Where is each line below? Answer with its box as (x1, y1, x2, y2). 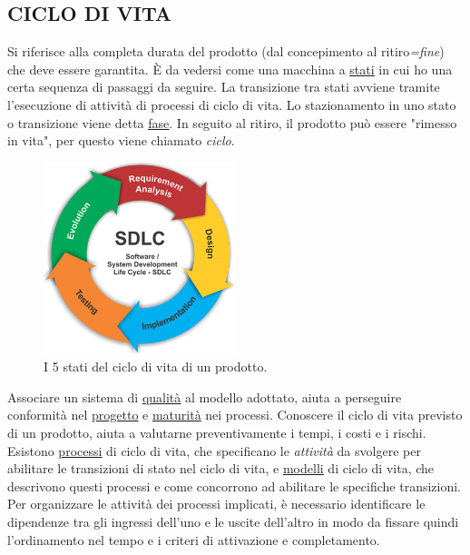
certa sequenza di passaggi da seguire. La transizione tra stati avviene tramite (7, 77, 440, 96)
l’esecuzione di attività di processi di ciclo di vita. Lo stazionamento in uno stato (7, 94, 456, 114)
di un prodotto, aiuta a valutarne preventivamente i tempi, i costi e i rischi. (7, 423, 426, 442)
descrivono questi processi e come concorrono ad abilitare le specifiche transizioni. (7, 476, 461, 495)
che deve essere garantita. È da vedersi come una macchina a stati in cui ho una (7, 59, 453, 78)
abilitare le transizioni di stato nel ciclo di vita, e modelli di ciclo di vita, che (7, 459, 435, 478)
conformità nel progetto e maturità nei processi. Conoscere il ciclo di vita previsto (7, 405, 463, 424)
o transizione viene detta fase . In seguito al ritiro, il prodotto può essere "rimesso (7, 113, 457, 132)
